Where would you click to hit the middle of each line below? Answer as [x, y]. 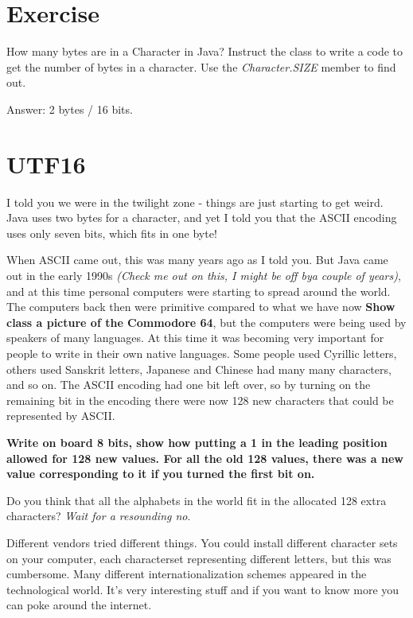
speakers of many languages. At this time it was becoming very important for [195, 338]
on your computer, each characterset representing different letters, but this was [199, 558]
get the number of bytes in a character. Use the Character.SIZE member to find [201, 66]
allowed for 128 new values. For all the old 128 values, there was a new [205, 458]
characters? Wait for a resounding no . [99, 516]
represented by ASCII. [61, 416]
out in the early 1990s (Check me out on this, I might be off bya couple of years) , [204, 275]
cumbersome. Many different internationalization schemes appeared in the [187, 574]
